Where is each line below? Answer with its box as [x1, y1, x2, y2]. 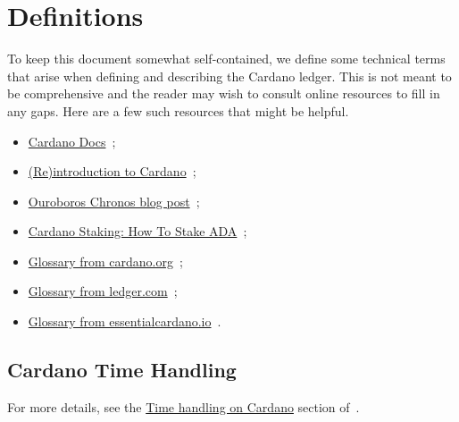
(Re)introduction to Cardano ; [28, 162, 196, 181]
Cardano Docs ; [28, 131, 116, 150]
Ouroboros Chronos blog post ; [28, 191, 200, 210]
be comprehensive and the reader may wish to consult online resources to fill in [7, 84, 440, 103]
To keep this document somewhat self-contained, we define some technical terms [7, 49, 446, 68]
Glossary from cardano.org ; [28, 251, 183, 270]
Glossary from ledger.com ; [28, 282, 178, 300]
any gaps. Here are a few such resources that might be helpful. [7, 101, 349, 120]
